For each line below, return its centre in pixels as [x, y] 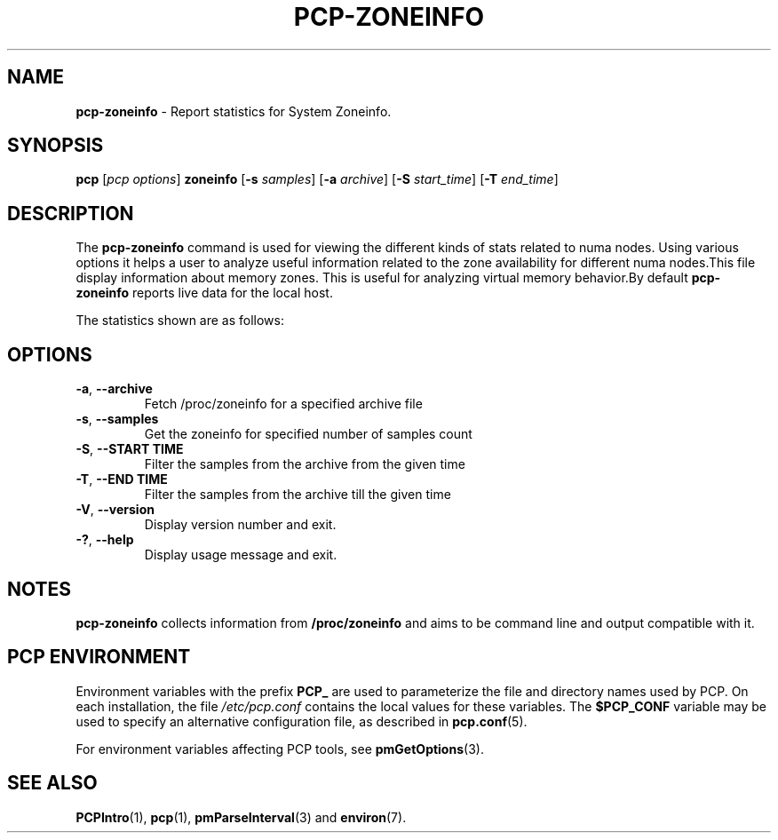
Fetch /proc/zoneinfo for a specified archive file [283, 404]
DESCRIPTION [71, 213]
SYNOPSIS [56, 146]
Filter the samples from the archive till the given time [298, 495]
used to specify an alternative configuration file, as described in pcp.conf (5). [302, 721]
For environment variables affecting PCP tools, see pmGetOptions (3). [280, 749]
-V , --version [115, 510]
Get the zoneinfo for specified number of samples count [308, 434]
